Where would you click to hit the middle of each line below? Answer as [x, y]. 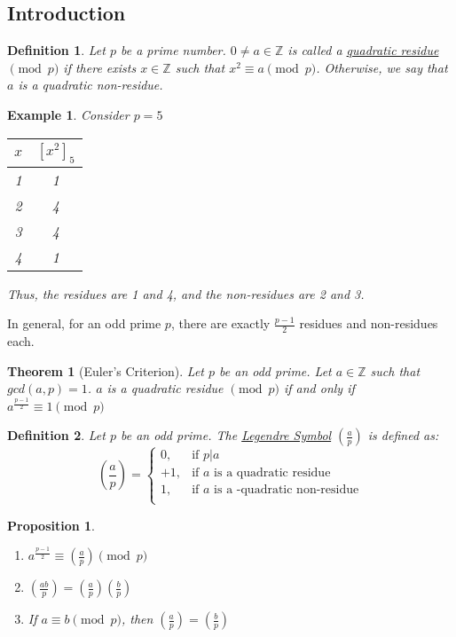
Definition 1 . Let [56, 50]
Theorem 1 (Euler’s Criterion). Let [106, 370]
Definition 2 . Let [56, 435]
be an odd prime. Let [275, 370]
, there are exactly [220, 323]
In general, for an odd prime [84, 323]
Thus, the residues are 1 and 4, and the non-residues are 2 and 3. [186, 293]
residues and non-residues [369, 323]
